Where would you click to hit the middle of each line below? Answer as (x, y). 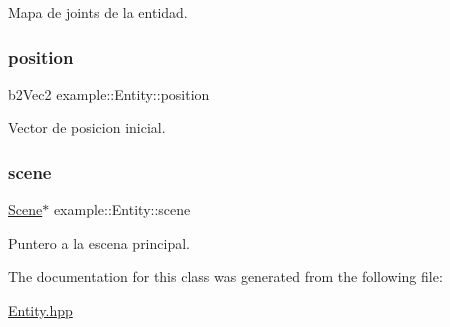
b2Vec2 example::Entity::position (109, 93)
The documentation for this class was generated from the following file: (225, 276)
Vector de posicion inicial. (87, 127)
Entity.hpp (40, 310)
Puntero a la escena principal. (99, 242)
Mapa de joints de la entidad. (98, 12)
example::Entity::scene (122, 209)
